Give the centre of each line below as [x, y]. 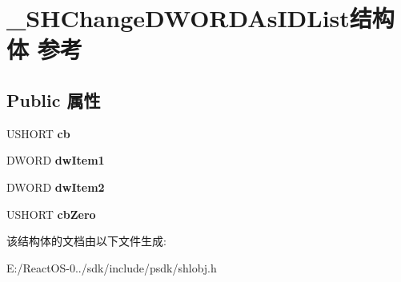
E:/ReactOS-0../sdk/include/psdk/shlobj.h [112, 267]
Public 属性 [54, 99]
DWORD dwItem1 [56, 160]
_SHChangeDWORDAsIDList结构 [200, 18]
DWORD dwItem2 [56, 187]
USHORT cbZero [51, 214]
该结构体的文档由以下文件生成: [86, 241]
